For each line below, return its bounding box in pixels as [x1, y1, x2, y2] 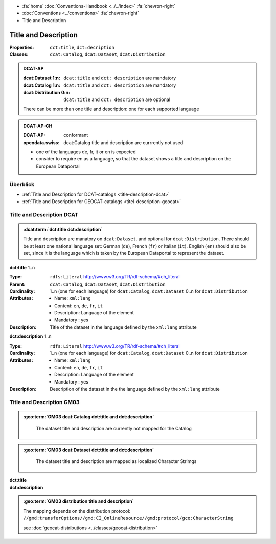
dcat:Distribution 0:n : [23, 89, 71, 95]
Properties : [9, 44, 34, 50]
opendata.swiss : [23, 139, 60, 146]
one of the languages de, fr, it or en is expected [36, 149, 136, 155]
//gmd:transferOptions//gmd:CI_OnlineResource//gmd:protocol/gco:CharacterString [23, 515, 234, 521]
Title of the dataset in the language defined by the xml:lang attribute [50, 324, 197, 330]
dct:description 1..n [9, 333, 52, 339]
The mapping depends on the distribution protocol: [23, 508, 130, 514]
